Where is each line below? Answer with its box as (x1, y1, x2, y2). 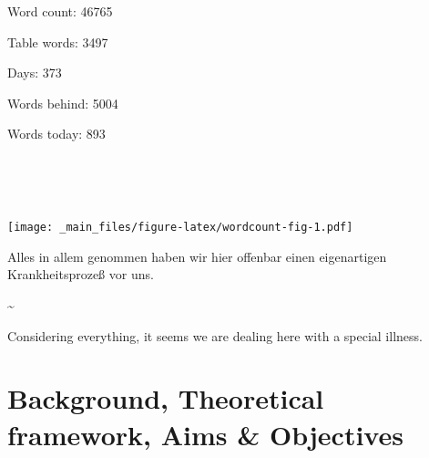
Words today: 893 (7, 124, 106, 143)
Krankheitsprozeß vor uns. (7, 265, 154, 284)
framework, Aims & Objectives (7, 415, 403, 453)
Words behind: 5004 (7, 93, 118, 112)
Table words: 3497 (7, 32, 108, 51)
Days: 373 (7, 63, 62, 82)
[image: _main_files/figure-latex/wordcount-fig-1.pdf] (7, 221, 353, 234)
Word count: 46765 (7, 2, 113, 20)
